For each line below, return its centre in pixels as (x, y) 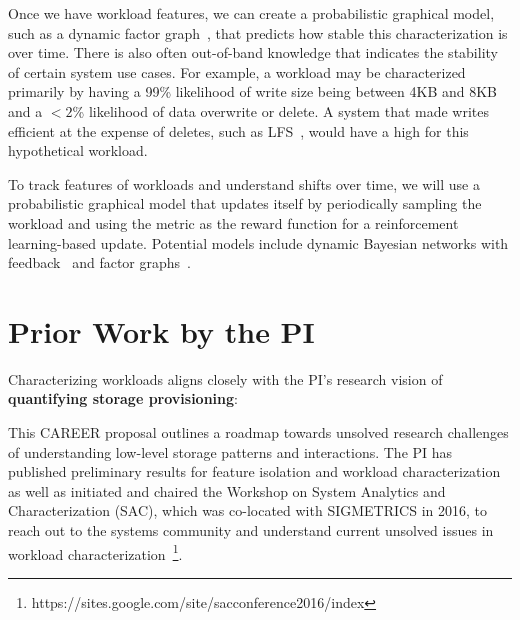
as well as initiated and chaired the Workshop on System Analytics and (227, 490)
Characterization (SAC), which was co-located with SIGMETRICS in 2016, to (247, 510)
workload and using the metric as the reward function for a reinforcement (233, 222)
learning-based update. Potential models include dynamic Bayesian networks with (258, 242)
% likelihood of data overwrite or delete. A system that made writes (281, 110)
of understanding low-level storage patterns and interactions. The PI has (230, 451)
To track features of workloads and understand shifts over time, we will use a (244, 183)
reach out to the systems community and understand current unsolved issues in (251, 530)
